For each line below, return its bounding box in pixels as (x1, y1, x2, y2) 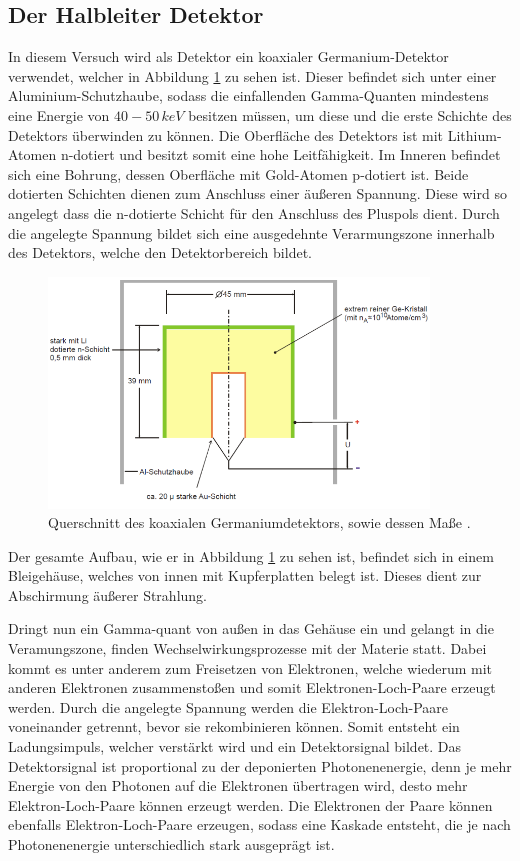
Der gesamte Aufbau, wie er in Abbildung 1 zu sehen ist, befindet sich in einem (8, 545, 494, 566)
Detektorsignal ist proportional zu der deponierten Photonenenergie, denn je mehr (8, 755, 512, 776)
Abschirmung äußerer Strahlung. (8, 584, 207, 605)
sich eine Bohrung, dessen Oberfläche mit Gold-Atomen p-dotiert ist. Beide (8, 163, 469, 184)
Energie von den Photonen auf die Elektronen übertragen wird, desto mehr (8, 775, 468, 796)
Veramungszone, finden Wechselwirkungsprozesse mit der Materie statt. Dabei (8, 638, 487, 659)
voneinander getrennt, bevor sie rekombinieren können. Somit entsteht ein (8, 716, 460, 737)
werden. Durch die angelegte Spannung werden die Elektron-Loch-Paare (8, 696, 449, 717)
